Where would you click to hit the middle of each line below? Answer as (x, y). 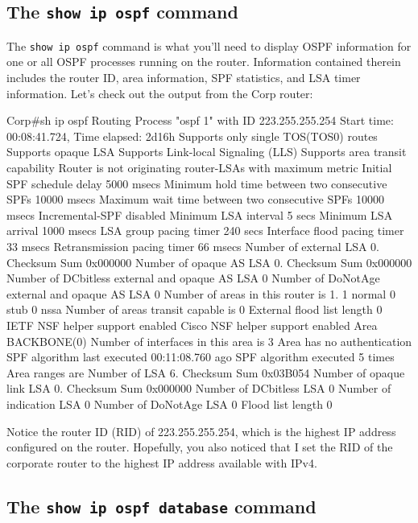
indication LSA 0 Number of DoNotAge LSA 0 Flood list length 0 (170, 404)
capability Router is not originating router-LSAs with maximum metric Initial (199, 167)
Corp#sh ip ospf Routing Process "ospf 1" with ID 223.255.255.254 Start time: (200, 120)
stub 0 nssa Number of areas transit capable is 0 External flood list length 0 (195, 309)
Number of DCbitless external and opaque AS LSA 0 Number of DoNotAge (193, 278)
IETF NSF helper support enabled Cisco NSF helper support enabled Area (192, 325)
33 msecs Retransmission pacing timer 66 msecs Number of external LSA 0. (193, 246)
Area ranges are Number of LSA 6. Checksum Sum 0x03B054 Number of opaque (206, 372)
